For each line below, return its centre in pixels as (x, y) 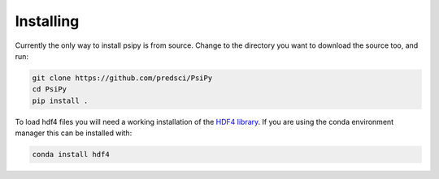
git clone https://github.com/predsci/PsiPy (122, 78)
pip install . (60, 100)
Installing (47, 21)
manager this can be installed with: (74, 133)
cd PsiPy (50, 89)
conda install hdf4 (71, 155)
